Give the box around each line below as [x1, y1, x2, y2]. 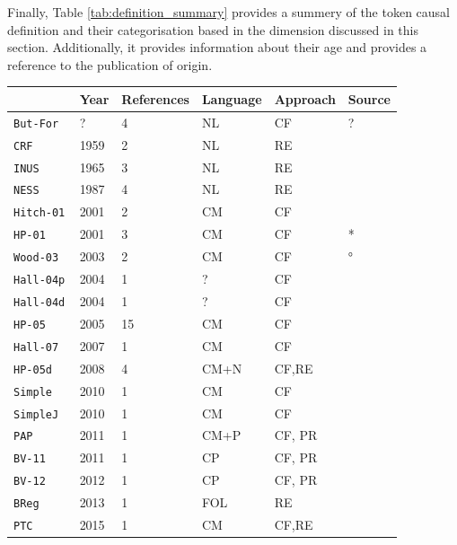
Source [347, 89, 391, 108]
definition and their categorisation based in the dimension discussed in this [7, 20, 418, 39]
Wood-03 [13, 251, 59, 265]
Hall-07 [13, 340, 59, 354]
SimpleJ [13, 408, 59, 421]
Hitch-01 [13, 207, 66, 220]
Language [201, 89, 262, 108]
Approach [274, 89, 336, 108]
